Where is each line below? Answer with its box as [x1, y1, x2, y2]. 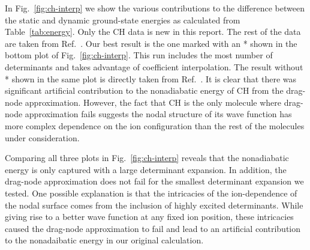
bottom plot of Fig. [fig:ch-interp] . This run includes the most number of [5, 49, 273, 61]
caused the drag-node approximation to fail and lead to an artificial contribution [5, 222, 301, 234]
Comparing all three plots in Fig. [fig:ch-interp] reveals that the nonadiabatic [5, 151, 289, 164]
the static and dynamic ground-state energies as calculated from [5, 13, 240, 26]
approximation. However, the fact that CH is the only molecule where [25, 96, 282, 108]
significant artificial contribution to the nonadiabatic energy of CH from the [5, 84, 284, 97]
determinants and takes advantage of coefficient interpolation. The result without [5, 60, 303, 73]
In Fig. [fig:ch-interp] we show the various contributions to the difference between [5, 2, 305, 14]
